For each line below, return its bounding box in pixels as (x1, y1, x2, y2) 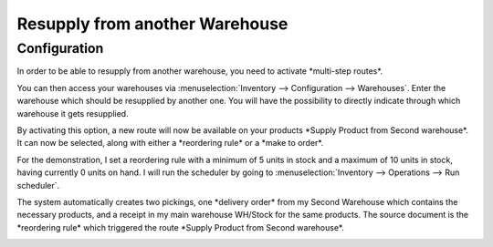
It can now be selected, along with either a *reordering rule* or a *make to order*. (16, 138, 324, 149)
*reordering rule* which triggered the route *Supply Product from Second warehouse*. (16, 221, 344, 232)
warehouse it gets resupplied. (16, 108, 129, 118)
